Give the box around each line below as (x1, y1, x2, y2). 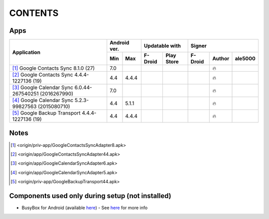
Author (212, 55, 230, 62)
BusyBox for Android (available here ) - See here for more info (21, 205, 148, 211)
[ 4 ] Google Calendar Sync (12, 97, 74, 104)
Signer (190, 42, 207, 49)
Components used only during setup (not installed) (9, 192, 171, 200)
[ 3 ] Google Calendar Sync (12, 84, 73, 91)
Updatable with (143, 42, 181, 49)
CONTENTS (9, 7, 59, 18)
